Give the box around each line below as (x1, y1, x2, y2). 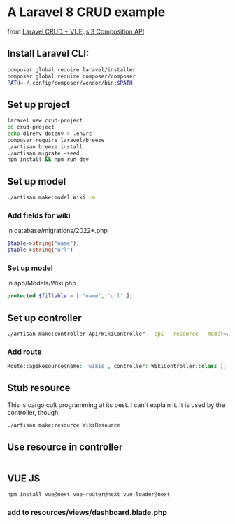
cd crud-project (7, 124, 55, 131)
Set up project (7, 99, 70, 111)
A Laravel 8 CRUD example (7, 4, 166, 20)
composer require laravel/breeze (7, 136, 105, 143)
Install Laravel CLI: (7, 48, 90, 59)
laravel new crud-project (7, 117, 83, 125)
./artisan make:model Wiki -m (7, 194, 96, 201)
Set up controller (7, 312, 82, 324)
